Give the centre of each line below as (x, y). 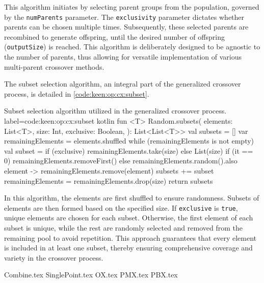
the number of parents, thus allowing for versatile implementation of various (123, 57)
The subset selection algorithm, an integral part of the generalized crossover (123, 84)
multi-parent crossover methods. (54, 66)
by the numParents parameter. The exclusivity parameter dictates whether (124, 17)
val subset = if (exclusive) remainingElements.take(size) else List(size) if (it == (129, 150)
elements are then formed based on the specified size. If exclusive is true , (121, 207)
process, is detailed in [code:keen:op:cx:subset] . (77, 93)
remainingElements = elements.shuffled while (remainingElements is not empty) (129, 141)
